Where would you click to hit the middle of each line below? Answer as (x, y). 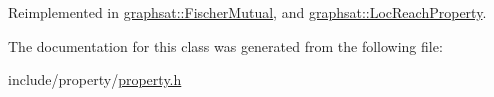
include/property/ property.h (95, 79)
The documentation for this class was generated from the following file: (225, 45)
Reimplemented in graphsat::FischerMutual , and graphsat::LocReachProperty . (247, 12)
